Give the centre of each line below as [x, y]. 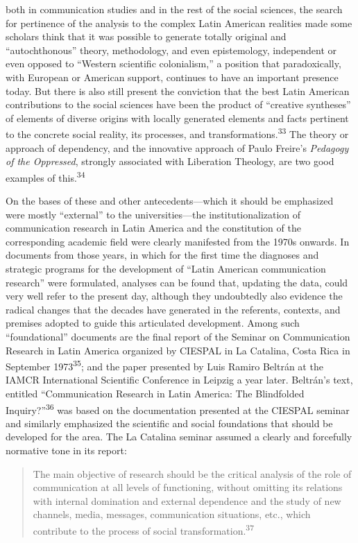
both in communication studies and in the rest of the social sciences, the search [174, 9]
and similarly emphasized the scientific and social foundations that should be [169, 423]
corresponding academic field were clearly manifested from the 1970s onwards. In [178, 241]
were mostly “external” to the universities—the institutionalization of [153, 214]
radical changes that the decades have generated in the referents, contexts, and [173, 309]
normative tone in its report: [66, 450]
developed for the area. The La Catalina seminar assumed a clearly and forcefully [179, 437]
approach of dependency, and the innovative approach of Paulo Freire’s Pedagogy [177, 147]
